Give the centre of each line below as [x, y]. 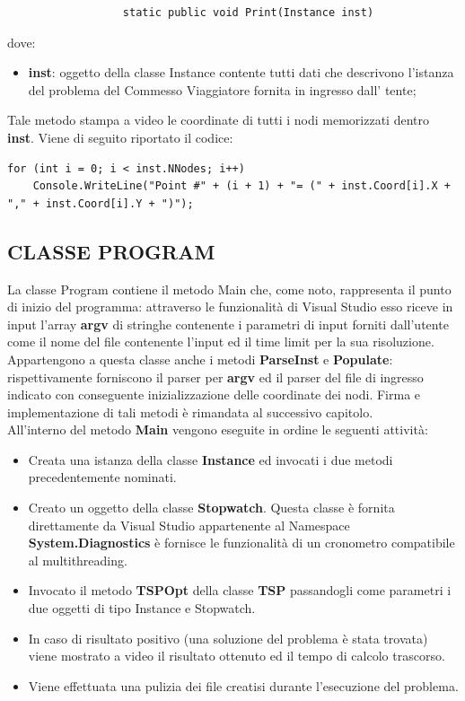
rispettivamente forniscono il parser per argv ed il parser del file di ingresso [215, 377]
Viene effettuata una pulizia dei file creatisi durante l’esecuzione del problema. [243, 685]
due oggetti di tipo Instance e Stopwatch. [142, 608]
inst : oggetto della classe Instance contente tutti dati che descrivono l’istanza [241, 72]
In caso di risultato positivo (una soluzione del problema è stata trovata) [228, 638]
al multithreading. [78, 560]
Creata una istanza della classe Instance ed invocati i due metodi [211, 459]
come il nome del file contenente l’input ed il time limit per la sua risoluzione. [221, 342]
